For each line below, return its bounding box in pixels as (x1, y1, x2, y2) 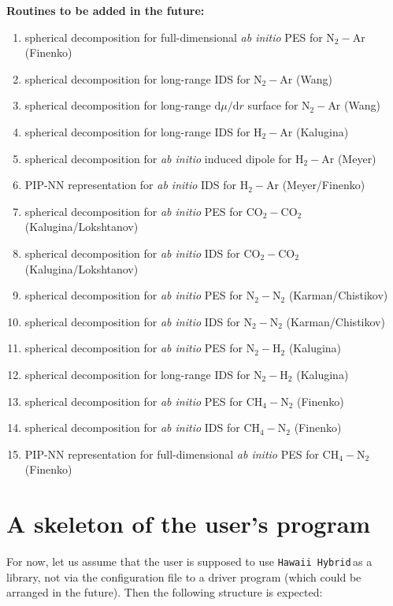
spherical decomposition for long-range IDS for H (24, 123, 262, 139)
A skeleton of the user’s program (6, 507, 371, 540)
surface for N (247, 97, 310, 113)
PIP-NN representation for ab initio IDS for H (24, 177, 249, 193)
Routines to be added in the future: (6, 2, 205, 18)
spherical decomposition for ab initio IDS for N (24, 313, 252, 329)
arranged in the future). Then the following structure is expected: (6, 584, 323, 600)
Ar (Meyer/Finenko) (266, 177, 365, 193)
